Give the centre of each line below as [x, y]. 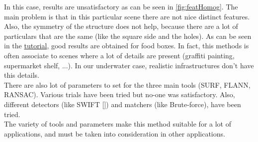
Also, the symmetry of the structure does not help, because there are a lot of [121, 26]
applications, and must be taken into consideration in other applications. [115, 133]
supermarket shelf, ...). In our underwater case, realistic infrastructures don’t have [129, 65]
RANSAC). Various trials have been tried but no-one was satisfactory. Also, [120, 94]
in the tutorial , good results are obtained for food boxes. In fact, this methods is [127, 46]
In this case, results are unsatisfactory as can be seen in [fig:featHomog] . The [121, 6]
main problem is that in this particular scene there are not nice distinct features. [127, 16]
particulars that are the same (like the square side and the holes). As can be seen [128, 36]
